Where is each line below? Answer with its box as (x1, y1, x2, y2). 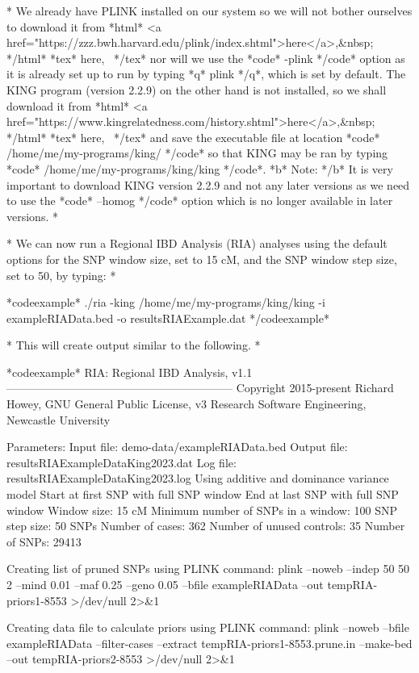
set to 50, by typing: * (6, 266, 116, 283)
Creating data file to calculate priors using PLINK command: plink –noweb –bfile (6, 619, 409, 636)
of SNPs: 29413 (6, 533, 82, 550)
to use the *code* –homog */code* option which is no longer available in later (6, 192, 393, 209)
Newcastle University (6, 411, 111, 428)
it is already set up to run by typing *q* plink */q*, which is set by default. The (6, 65, 406, 82)
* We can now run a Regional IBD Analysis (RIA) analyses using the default (6, 235, 388, 252)
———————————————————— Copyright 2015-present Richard (6, 379, 394, 396)
